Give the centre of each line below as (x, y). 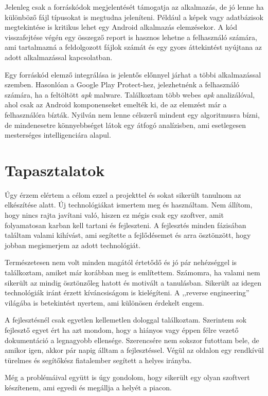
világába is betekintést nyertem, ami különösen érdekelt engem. (104, 302)
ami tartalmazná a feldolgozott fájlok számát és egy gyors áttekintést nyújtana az (133, 47)
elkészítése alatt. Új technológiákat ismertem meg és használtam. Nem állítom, (129, 205)
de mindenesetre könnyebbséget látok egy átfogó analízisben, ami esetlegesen (125, 125)
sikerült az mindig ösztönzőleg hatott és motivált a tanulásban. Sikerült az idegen (133, 282)
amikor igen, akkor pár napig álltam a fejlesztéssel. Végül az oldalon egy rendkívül (134, 350)
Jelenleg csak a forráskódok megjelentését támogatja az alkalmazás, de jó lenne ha (134, 7)
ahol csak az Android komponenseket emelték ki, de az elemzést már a (116, 105)
